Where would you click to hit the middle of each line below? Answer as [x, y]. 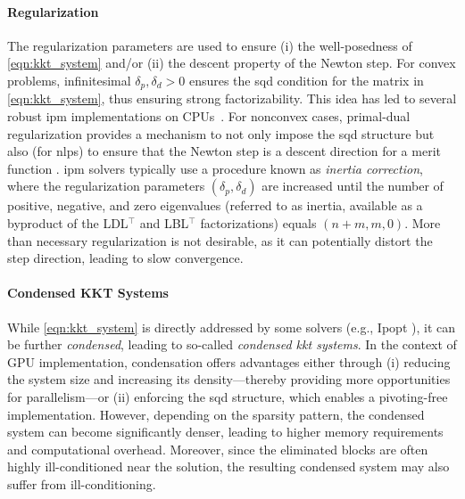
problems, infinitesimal [69, 80]
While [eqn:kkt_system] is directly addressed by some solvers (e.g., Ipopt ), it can [231, 327]
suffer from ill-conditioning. [82, 483]
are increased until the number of [353, 186]
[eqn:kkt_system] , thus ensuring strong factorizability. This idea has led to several [232, 98]
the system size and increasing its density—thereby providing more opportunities [229, 379]
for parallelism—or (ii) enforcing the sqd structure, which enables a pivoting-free [228, 396]
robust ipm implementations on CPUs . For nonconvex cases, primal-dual [209, 116]
